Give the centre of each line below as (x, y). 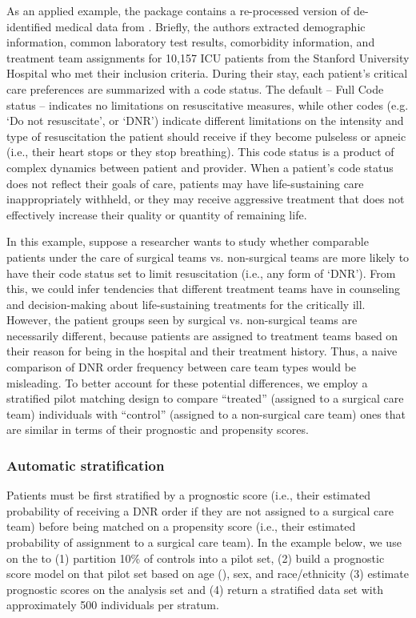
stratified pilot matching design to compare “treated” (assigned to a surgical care (205, 398)
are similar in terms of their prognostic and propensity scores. (158, 429)
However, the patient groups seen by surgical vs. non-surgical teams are (182, 320)
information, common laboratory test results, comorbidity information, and (191, 42)
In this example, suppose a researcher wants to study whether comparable (188, 241)
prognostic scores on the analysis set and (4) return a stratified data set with (195, 589)
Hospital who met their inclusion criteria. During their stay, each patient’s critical (207, 73)
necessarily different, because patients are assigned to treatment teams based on (202, 335)
